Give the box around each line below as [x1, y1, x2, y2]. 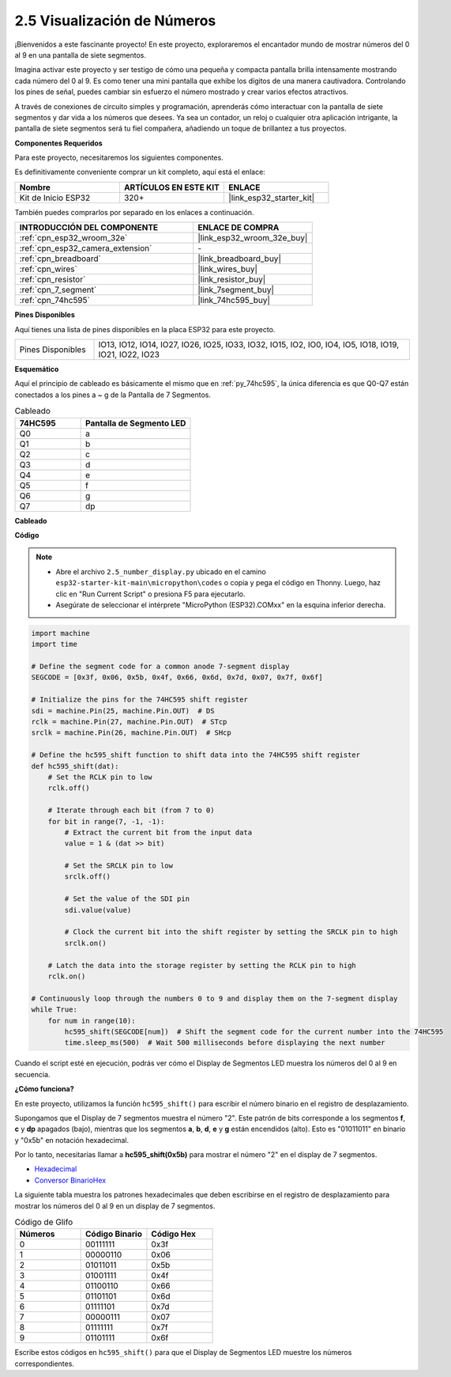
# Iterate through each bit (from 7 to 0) [47, 806, 215, 815]
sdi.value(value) [64, 906, 132, 914]
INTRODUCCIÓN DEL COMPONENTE [19, 222, 159, 233]
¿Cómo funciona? [14, 1084, 74, 1094]
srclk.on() [64, 938, 107, 948]
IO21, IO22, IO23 [98, 349, 160, 360]
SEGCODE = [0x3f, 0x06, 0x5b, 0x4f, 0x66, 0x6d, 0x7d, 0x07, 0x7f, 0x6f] [31, 673, 323, 682]
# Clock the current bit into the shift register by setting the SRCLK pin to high [64, 928, 398, 936]
